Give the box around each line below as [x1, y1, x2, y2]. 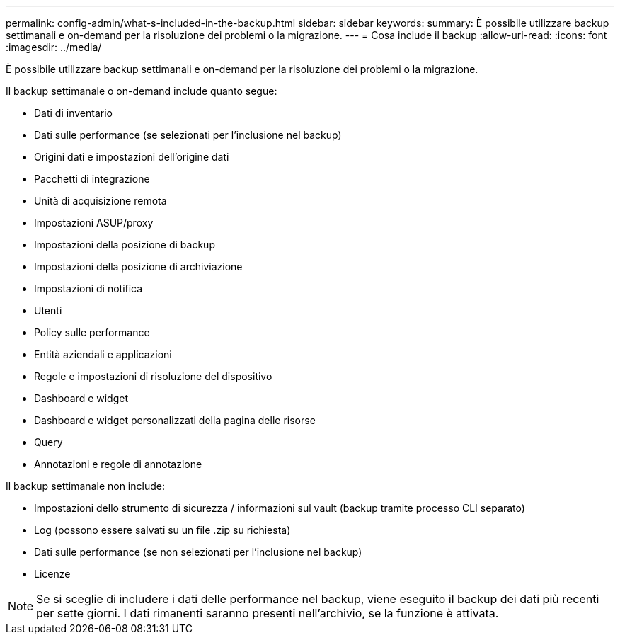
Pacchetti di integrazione [34, 173, 150, 185]
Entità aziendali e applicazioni [34, 348, 172, 360]
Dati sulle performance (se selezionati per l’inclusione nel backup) [34, 129, 342, 141]
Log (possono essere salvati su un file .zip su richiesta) [34, 524, 291, 536]
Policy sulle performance [34, 326, 150, 338]
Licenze [34, 568, 71, 580]
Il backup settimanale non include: [6, 480, 165, 492]
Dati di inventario [34, 107, 113, 119]
